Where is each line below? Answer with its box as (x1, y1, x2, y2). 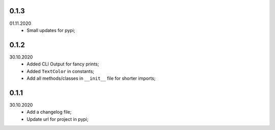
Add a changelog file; (26, 109, 72, 115)
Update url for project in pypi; (26, 116, 89, 122)
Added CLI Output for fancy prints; (26, 61, 99, 67)
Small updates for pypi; (26, 27, 75, 33)
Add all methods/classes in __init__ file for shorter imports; (26, 75, 156, 81)
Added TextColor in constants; (26, 68, 94, 74)
